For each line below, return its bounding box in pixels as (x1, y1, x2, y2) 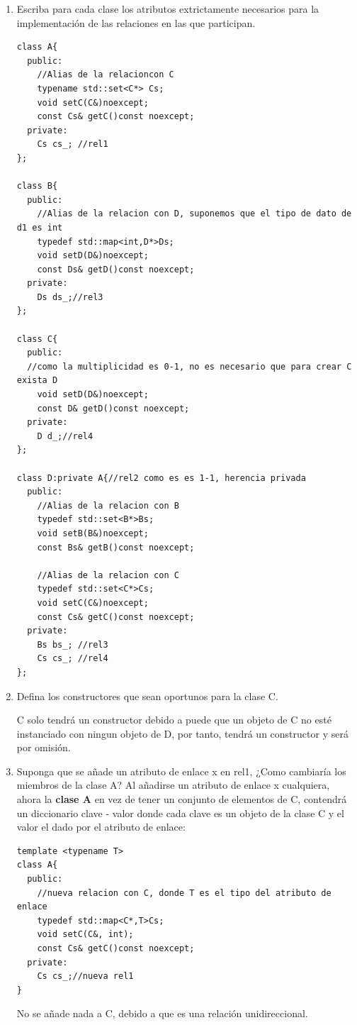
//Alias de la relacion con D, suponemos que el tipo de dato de (37, 209, 352, 219)
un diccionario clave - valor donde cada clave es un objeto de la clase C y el (16, 805, 344, 820)
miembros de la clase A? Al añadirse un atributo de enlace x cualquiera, (16, 777, 330, 792)
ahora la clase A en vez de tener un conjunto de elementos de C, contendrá (16, 792, 347, 807)
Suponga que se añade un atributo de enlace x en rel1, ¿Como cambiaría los (16, 763, 346, 778)
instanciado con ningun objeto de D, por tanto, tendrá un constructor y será (16, 726, 348, 741)
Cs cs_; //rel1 (37, 139, 108, 150)
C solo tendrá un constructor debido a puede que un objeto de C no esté (16, 712, 331, 727)
